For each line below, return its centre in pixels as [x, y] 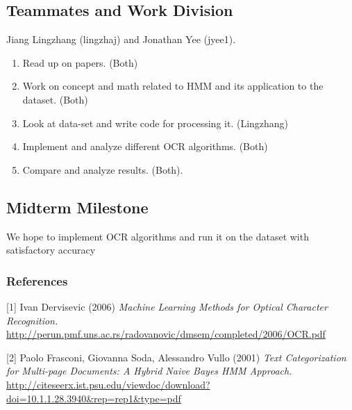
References [37, 280]
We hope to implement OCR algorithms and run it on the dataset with [158, 236]
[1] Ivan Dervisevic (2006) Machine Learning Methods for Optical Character [167, 306]
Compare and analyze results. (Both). [103, 169]
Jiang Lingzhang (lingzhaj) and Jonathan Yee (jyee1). [121, 39]
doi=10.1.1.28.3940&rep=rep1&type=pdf [94, 398]
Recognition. [32, 320]
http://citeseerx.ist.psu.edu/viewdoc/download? [108, 384]
